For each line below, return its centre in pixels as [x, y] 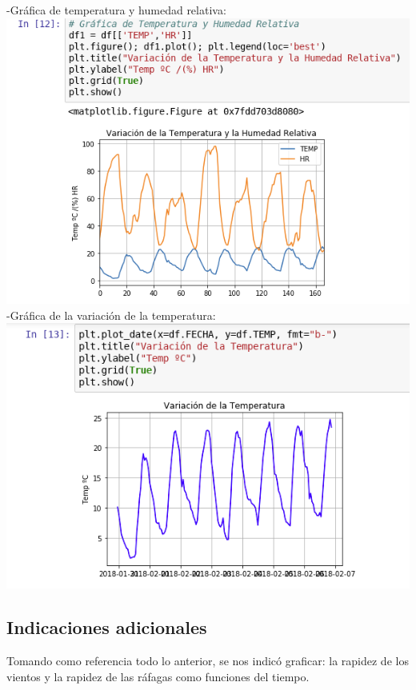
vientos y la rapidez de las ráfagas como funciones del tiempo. [158, 676]
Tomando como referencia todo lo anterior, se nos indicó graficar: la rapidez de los [208, 660]
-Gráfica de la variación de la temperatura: [111, 315]
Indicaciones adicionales [107, 627]
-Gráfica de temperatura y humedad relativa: [116, 10]
